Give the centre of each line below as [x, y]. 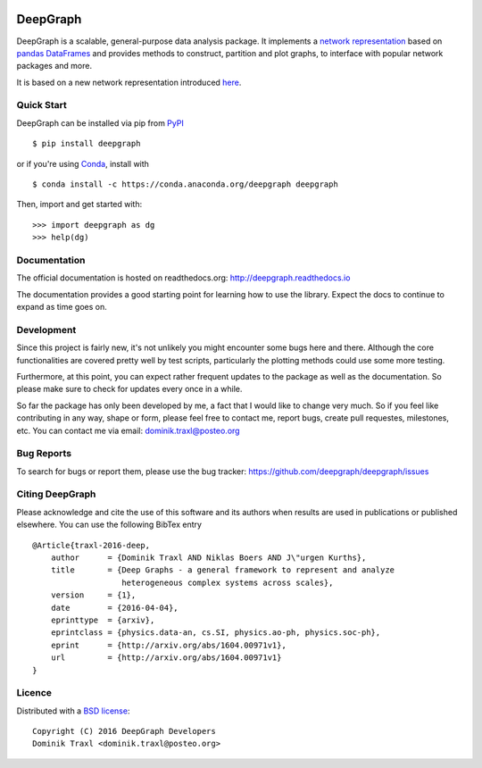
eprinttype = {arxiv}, [103, 620]
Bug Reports [44, 454]
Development [46, 330]
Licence [34, 693]
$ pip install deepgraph [87, 144]
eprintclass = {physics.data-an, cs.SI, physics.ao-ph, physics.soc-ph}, [216, 633]
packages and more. [54, 66]
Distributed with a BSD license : [73, 711]
